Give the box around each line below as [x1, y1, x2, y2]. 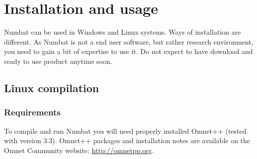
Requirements [4, 106, 61, 118]
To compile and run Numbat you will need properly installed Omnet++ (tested [4, 125, 247, 136]
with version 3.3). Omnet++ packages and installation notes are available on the [4, 135, 251, 146]
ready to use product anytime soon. [4, 55, 112, 66]
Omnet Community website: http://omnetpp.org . [4, 145, 154, 155]
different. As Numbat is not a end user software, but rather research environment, [4, 36, 254, 47]
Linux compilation [4, 80, 99, 95]
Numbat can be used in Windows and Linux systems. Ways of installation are [4, 27, 241, 37]
